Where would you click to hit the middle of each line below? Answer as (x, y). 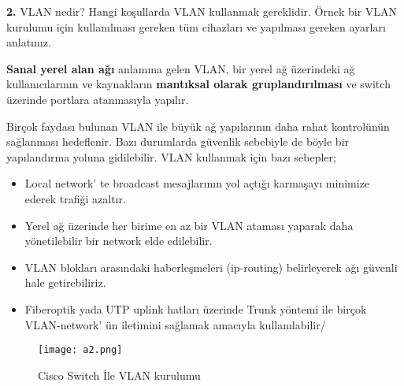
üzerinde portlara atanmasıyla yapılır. (98, 99)
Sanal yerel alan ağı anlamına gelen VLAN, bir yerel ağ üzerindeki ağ (181, 68)
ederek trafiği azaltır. (75, 198)
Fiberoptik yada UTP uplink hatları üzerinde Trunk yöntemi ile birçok (196, 308)
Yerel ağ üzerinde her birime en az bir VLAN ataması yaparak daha (189, 225)
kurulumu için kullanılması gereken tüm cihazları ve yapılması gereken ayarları (196, 26)
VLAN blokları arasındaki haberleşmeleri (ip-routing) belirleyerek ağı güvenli (211, 267)
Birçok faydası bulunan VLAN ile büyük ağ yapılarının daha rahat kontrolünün (198, 126)
